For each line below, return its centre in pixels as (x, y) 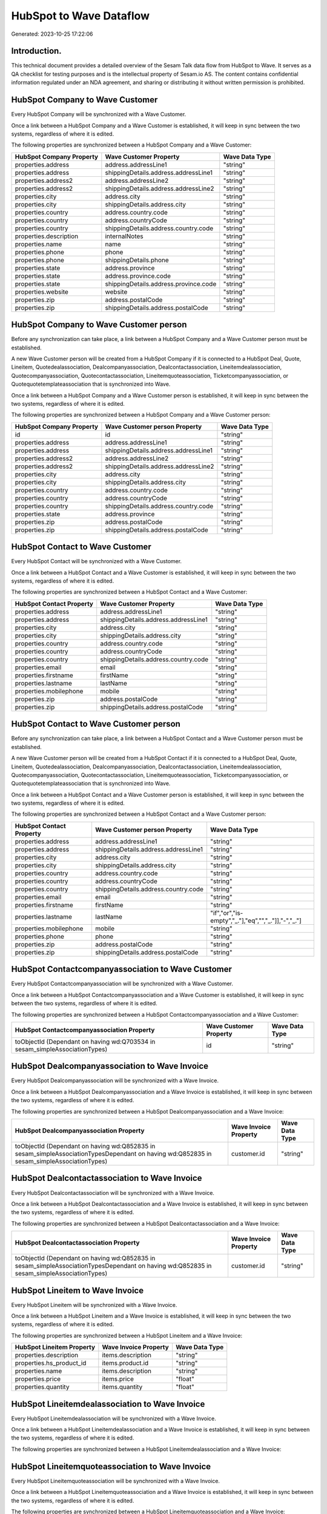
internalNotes (124, 236)
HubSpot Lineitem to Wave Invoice (78, 1290)
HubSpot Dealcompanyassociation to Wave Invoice (110, 1066)
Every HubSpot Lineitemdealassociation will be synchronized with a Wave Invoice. (114, 1418)
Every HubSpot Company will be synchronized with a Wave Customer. (99, 114)
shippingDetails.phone (137, 260)
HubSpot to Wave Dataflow (81, 16)
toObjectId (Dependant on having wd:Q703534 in (85, 1042)
